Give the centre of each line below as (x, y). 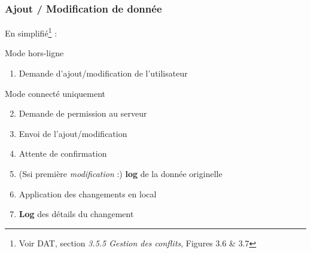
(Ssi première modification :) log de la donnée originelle (121, 174)
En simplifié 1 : (31, 32)
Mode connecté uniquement (55, 93)
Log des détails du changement (76, 214)
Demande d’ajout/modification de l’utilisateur (103, 73)
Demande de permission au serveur (83, 113)
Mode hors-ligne (34, 53)
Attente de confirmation (63, 153)
